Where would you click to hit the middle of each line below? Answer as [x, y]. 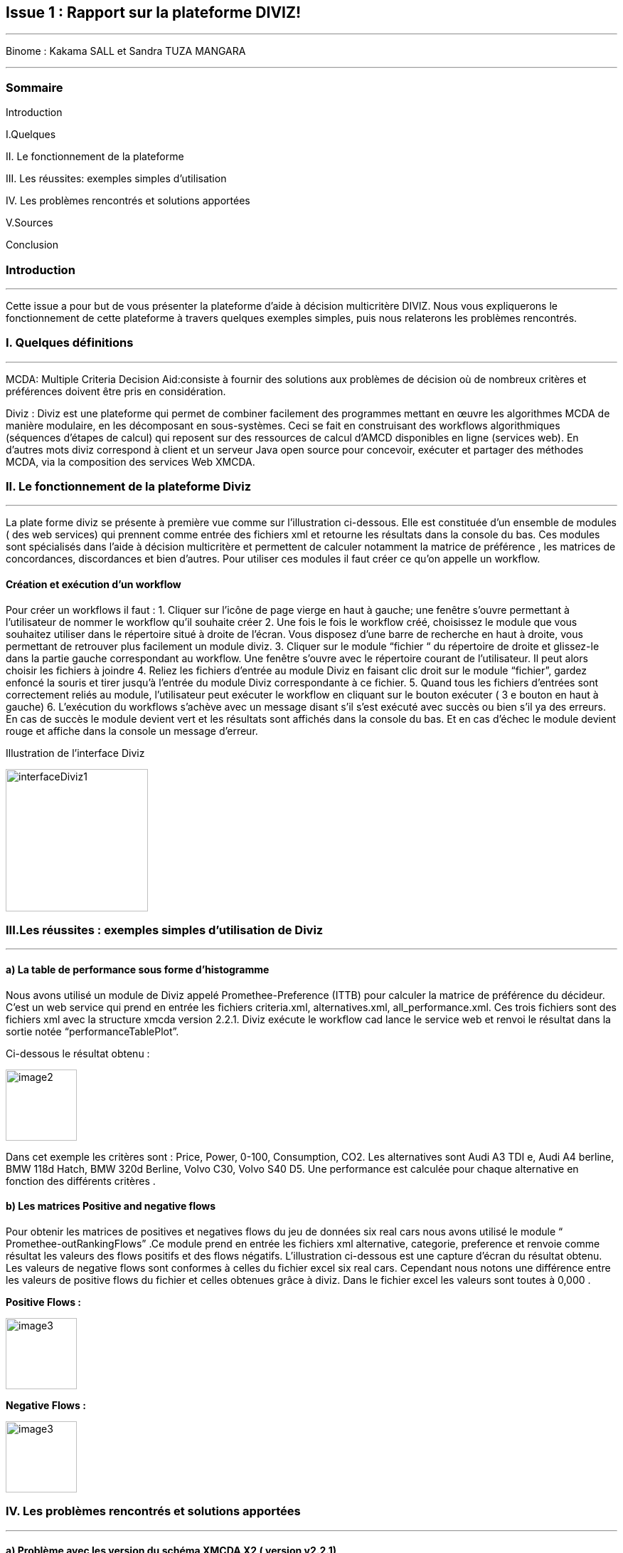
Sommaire [34, 87]
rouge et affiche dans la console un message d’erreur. [132, 731]
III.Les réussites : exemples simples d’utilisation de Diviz [165, 930]
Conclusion [32, 245]
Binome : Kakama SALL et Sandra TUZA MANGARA [126, 51]
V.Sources [30, 223]
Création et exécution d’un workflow [94, 585]
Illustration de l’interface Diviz [75, 753]
